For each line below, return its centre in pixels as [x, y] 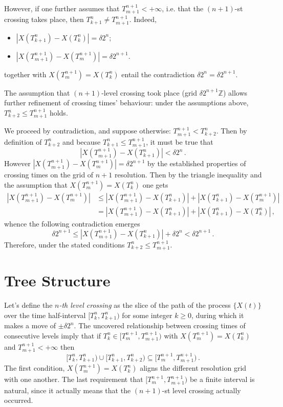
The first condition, [35, 368]
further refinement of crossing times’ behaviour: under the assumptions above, [126, 103]
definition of [23, 141]
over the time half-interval [45, 315]
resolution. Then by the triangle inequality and [188, 175]
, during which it [218, 315]
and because [81, 141]
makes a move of [30, 325]
